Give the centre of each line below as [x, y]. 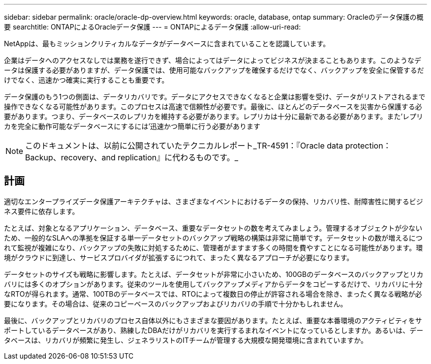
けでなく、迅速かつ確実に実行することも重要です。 [86, 80]
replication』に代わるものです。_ [178, 157]
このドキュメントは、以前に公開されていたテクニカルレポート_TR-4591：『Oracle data [184, 146]
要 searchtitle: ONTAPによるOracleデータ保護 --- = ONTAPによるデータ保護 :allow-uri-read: [153, 27]
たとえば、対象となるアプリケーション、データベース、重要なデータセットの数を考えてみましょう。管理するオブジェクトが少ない [213, 228]
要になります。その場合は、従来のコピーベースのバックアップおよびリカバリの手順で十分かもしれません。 [176, 303]
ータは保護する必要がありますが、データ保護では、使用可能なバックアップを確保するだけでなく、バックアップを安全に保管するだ [214, 70]
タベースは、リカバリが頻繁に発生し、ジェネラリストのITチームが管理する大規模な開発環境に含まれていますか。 [186, 340]
